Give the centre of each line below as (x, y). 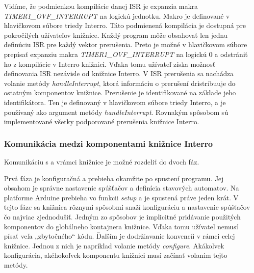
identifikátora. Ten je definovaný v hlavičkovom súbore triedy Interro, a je (115, 102)
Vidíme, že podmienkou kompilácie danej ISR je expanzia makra (101, 6)
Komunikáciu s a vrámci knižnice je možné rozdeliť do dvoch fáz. (102, 161)
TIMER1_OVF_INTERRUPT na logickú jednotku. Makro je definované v (117, 15)
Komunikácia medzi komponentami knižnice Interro (108, 143)
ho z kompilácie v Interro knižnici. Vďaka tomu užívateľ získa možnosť (110, 64)
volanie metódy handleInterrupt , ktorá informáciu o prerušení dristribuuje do (120, 83)
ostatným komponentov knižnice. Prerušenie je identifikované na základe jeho (120, 93)
